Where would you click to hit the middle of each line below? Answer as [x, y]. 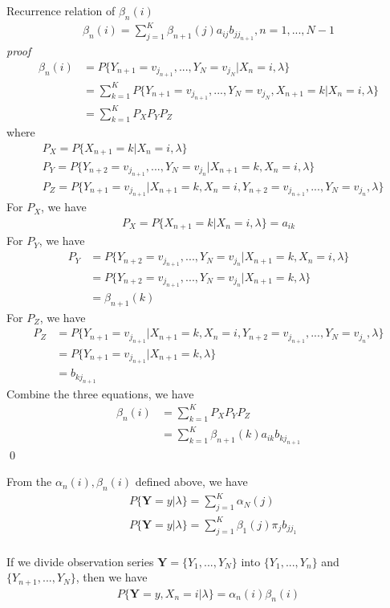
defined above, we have [191, 482]
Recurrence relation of [61, 10]
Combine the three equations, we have [100, 393]
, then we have [112, 577]
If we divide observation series [80, 561]
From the [29, 482]
